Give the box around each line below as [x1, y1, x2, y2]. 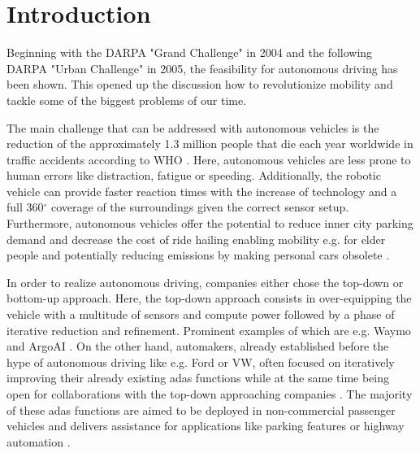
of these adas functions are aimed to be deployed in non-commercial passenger [6, 401, 396, 418]
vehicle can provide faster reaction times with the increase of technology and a [6, 182, 397, 199]
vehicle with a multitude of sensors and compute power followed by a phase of [6, 306, 395, 323]
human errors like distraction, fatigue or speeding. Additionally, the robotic [6, 167, 381, 184]
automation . [6, 433, 71, 450]
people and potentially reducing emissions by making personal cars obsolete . [6, 246, 390, 264]
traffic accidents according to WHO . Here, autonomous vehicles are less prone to [6, 150, 411, 168]
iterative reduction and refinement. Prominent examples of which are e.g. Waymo [6, 321, 411, 338]
